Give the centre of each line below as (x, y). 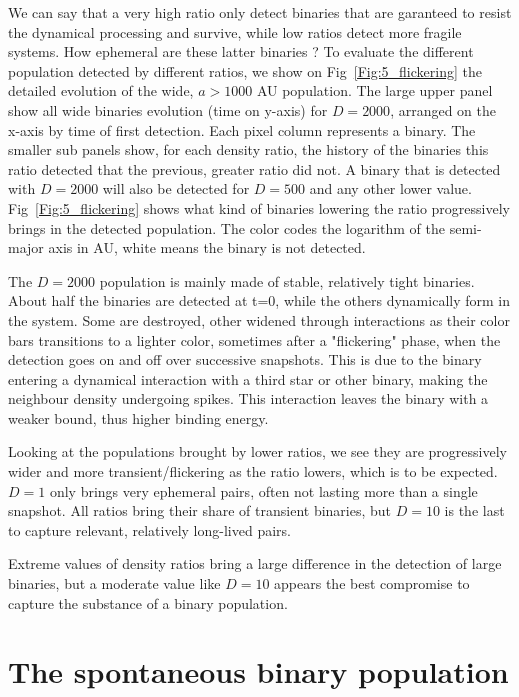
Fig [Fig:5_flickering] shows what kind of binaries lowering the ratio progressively (259, 207)
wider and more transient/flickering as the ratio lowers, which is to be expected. (253, 471)
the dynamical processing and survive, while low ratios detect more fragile (235, 31)
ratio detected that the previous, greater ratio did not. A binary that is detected (254, 168)
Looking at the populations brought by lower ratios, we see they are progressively (257, 451)
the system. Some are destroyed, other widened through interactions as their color (259, 319)
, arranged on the (443, 109)
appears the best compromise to (372, 583)
